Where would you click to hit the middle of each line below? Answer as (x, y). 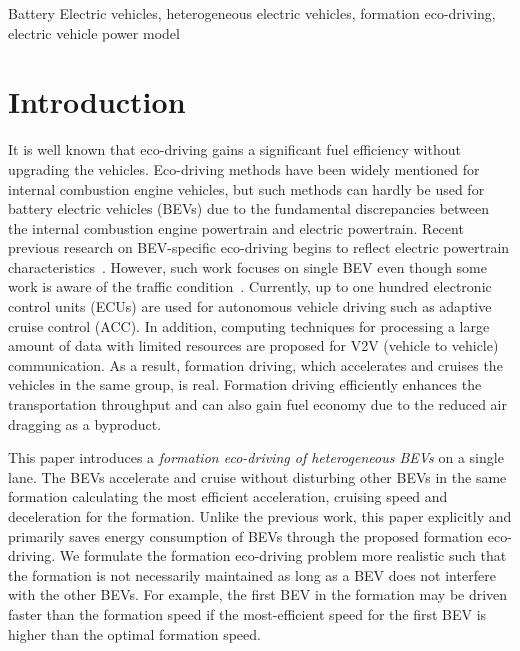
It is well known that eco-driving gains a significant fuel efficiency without (234, 149)
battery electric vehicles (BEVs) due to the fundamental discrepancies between (249, 208)
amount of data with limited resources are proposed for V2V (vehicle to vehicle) (253, 345)
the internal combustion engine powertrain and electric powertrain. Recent (236, 227)
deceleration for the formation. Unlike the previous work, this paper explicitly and (260, 516)
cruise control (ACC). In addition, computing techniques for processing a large (249, 325)
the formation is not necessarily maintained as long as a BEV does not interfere (252, 574)
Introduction (97, 101)
